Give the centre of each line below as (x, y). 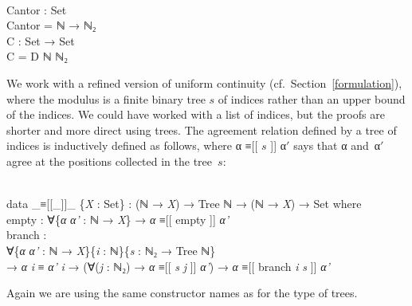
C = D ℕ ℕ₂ (37, 56)
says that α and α (337, 145)
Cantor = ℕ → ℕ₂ (51, 25)
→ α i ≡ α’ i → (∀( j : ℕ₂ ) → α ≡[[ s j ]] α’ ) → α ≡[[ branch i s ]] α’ (168, 266)
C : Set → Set (41, 40)
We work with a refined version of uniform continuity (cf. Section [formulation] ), (204, 82)
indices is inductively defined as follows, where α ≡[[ (132, 145)
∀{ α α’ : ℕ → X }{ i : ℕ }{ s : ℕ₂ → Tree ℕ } (111, 250)
